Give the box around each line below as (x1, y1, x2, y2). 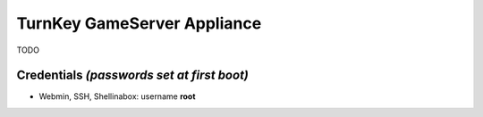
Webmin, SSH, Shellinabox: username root (38, 91, 196, 102)
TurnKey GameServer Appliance (16, 13, 262, 33)
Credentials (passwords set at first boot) (16, 68, 250, 83)
